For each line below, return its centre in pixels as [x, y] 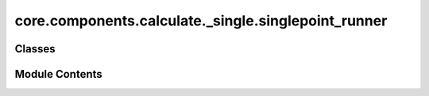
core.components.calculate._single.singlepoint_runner [201, 21]
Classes [35, 49]
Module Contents [58, 74]
